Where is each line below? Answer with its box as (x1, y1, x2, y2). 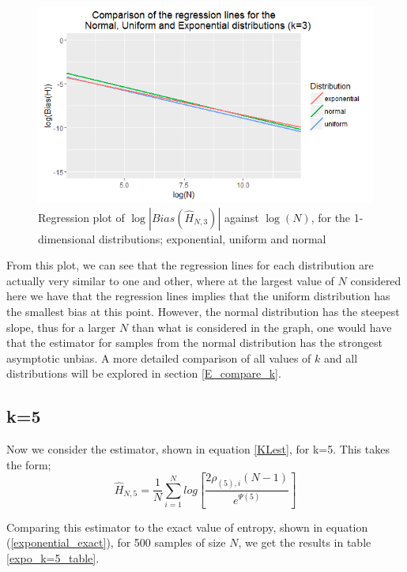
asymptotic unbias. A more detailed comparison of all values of (6, 349, 311, 366)
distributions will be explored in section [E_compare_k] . (6, 365, 281, 382)
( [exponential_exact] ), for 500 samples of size (6, 534, 226, 551)
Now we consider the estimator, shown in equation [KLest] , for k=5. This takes (6, 441, 390, 457)
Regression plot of (38, 209, 125, 225)
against (224, 209, 259, 225)
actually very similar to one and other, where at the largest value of (6, 272, 334, 288)
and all (324, 349, 358, 366)
